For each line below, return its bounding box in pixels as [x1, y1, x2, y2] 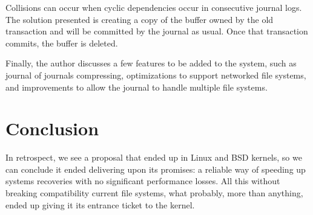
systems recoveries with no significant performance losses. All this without [5, 175, 280, 187]
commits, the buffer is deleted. [5, 36, 118, 49]
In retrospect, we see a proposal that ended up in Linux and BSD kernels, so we [5, 151, 302, 164]
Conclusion [5, 116, 99, 141]
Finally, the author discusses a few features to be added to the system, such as [5, 57, 297, 69]
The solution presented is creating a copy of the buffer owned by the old [5, 13, 274, 25]
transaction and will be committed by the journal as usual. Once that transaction [5, 25, 308, 37]
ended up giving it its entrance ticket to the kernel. [5, 198, 195, 211]
